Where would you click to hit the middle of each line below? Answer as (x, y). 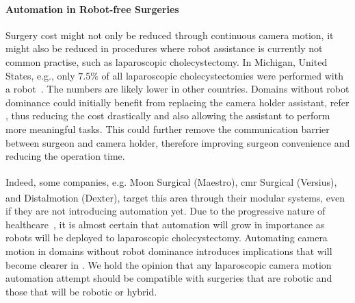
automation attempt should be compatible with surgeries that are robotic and (169, 278)
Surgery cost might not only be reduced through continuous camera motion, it (170, 35)
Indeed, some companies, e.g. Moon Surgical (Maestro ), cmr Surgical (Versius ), (171, 181)
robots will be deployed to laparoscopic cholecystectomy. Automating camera (167, 238)
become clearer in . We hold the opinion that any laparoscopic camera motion (169, 264)
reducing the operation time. (65, 156)
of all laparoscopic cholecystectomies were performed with (222, 75)
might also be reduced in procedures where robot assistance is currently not (164, 48)
